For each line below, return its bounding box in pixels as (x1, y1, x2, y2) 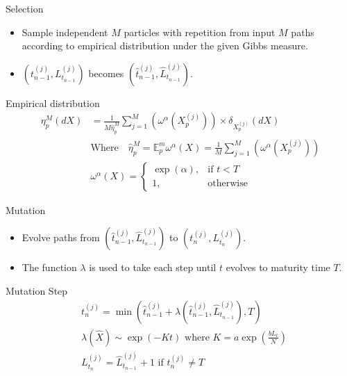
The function (22, 260, 77, 275)
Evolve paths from (22, 230, 100, 245)
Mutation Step (6, 284, 68, 298)
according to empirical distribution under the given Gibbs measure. (22, 38, 308, 53)
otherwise (208, 179, 248, 189)
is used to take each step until (89, 260, 217, 275)
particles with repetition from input (124, 24, 276, 39)
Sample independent (22, 24, 108, 39)
